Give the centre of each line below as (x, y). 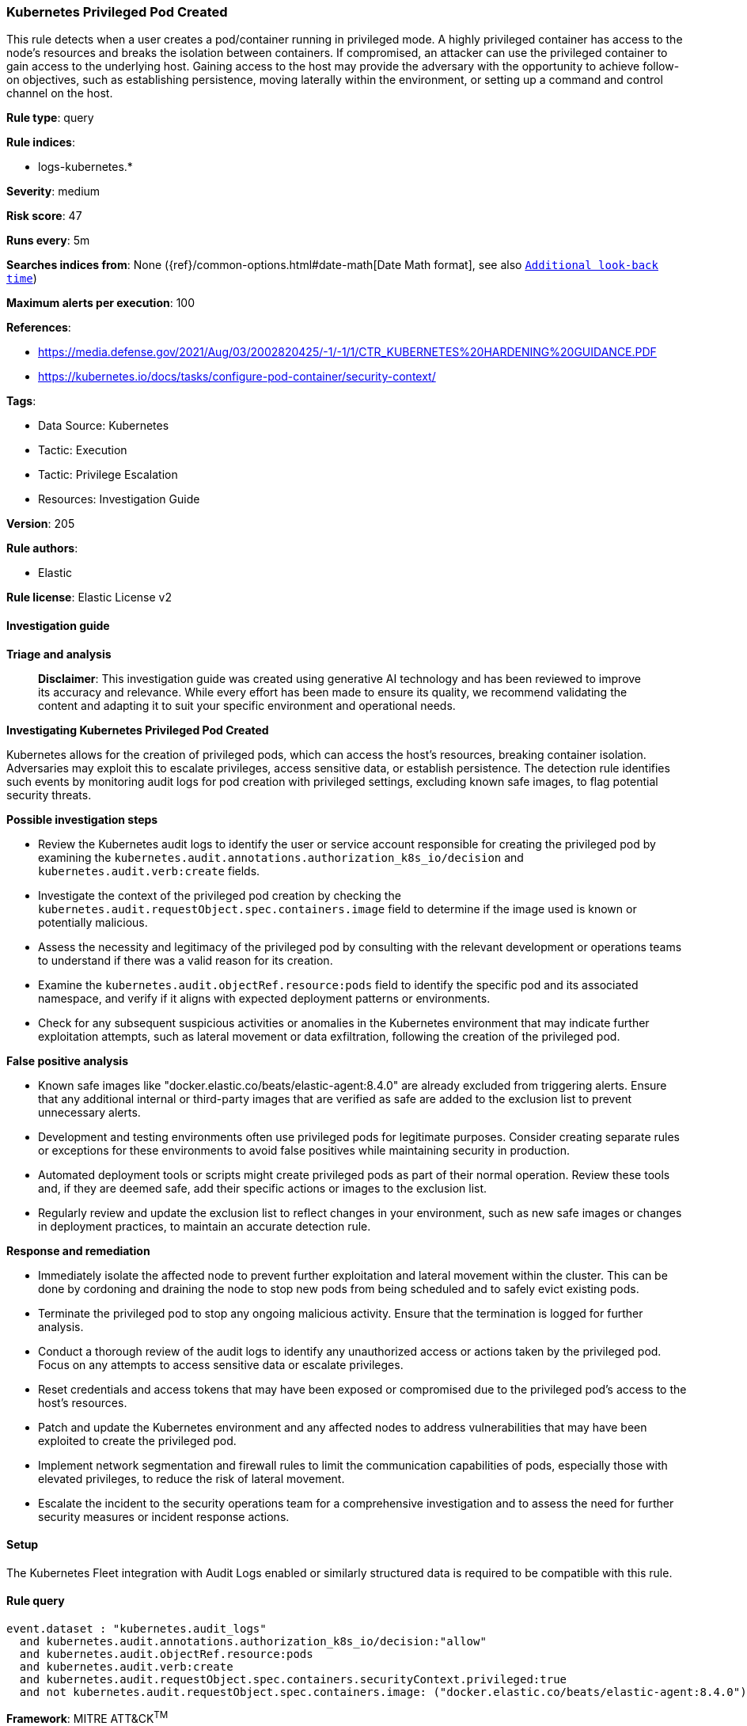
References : (39, 328)
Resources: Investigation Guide (119, 499)
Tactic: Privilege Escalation (108, 475)
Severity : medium (53, 192)
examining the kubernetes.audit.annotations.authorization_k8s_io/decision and (281, 857)
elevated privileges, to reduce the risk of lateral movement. (191, 1478)
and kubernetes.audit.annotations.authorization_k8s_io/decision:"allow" (253, 1642)
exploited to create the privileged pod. (137, 1440)
